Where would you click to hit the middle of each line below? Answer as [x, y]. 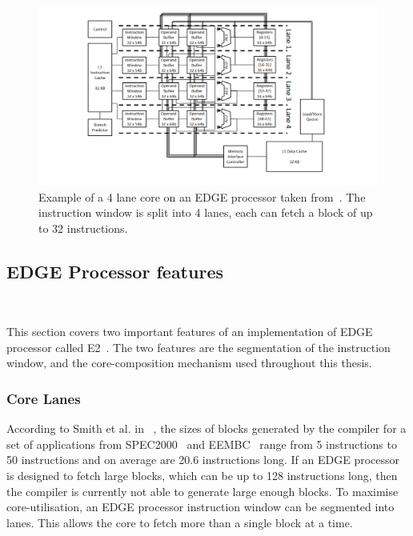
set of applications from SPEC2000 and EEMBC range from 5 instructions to [202, 444]
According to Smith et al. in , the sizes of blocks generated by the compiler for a [206, 428]
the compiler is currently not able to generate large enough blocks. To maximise [202, 491]
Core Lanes [44, 398]
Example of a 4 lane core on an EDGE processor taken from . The [202, 196]
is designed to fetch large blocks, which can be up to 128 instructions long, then [202, 475]
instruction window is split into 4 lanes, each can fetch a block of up [206, 212]
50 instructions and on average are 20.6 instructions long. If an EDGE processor [203, 460]
